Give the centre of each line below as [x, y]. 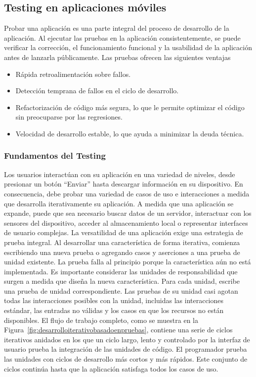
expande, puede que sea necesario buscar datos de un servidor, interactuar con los [128, 213]
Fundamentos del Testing [55, 156]
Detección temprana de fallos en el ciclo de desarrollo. [97, 91]
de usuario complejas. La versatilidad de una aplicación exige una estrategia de [124, 232]
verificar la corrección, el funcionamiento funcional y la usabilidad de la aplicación [128, 47]
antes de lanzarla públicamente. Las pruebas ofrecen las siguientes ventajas [117, 57]
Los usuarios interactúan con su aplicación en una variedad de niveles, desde [120, 174]
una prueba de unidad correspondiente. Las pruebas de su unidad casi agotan [121, 290]
